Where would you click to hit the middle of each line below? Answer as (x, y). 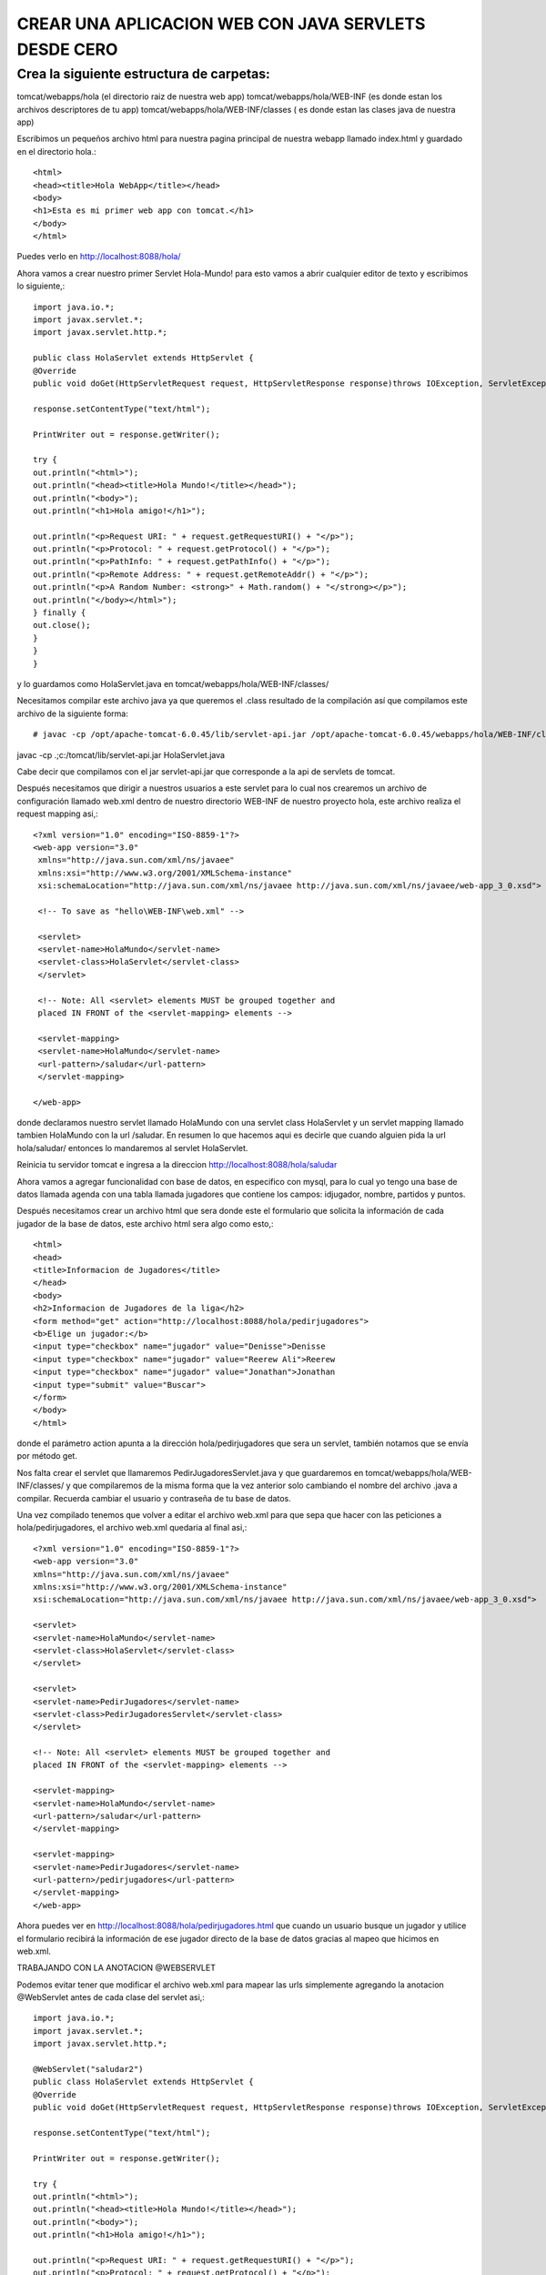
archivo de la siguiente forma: (73, 713)
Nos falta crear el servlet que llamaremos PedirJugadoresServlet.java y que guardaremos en (190, 1472)
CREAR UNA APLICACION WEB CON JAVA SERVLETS (221, 24)
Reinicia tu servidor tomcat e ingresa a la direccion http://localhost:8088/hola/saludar (177, 1165)
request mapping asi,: (58, 814)
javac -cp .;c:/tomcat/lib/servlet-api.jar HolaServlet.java (121, 754)
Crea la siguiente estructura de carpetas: (143, 74)
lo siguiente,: (41, 286)
